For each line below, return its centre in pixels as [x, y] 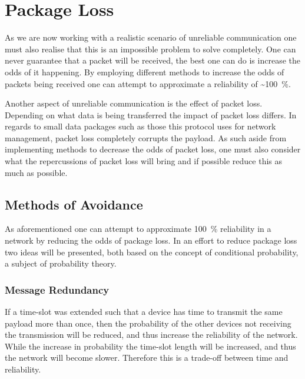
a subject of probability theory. [61, 263]
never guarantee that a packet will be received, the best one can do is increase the [152, 60]
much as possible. [36, 172]
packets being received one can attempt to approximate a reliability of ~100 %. [148, 83]
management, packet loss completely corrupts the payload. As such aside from [146, 137]
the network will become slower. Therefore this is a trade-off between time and [147, 358]
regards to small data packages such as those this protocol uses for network [140, 126]
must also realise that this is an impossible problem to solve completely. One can [150, 49]
